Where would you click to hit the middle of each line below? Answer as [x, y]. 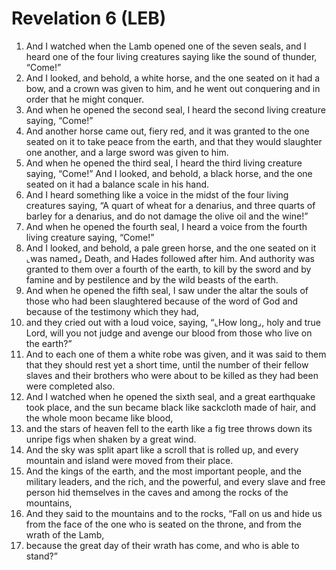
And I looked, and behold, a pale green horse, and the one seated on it [171, 248]
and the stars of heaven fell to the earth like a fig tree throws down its [169, 428]
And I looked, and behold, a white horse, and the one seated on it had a [173, 78]
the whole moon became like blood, [99, 418]
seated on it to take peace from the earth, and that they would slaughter [174, 141]
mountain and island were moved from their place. [129, 460]
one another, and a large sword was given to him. [127, 152]
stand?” [41, 556]
